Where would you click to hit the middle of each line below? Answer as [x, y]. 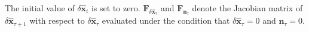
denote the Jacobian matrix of [247, 8]
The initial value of [40, 8]
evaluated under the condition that [166, 20]
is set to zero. [116, 8]
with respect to [57, 20]
